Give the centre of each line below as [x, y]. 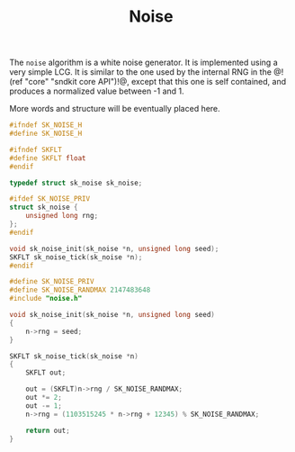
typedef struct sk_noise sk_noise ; [76, 183]
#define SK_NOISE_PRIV [52, 282]
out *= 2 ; [44, 398]
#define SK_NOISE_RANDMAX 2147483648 [80, 290]
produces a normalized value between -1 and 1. [97, 91]
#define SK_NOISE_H [46, 134]
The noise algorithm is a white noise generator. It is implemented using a [144, 63]
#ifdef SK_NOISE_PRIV [50, 199]
